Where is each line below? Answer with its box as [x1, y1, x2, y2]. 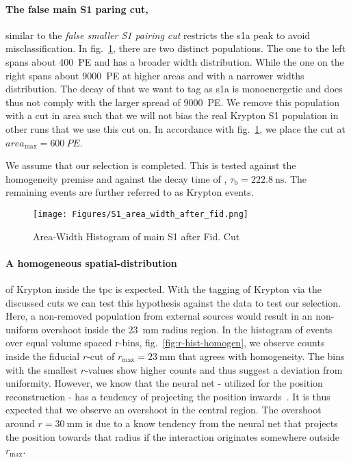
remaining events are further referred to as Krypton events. [5, 185, 254, 199]
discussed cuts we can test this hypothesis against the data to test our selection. [5, 295, 341, 309]
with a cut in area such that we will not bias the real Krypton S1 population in [5, 108, 339, 123]
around [5, 415, 35, 430]
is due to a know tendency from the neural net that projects [86, 415, 338, 430]
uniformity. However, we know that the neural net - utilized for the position [5, 376, 323, 390]
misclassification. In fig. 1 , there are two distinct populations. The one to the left [5, 41, 346, 55]
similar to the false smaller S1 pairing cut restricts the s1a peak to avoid [5, 27, 311, 42]
